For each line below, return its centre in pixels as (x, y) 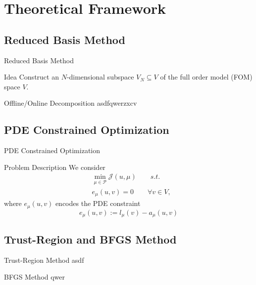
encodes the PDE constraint (98, 203)
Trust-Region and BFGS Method (90, 239)
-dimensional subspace (100, 77)
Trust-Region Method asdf (44, 260)
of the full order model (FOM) (206, 77)
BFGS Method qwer (35, 276)
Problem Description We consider (55, 167)
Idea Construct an (31, 77)
